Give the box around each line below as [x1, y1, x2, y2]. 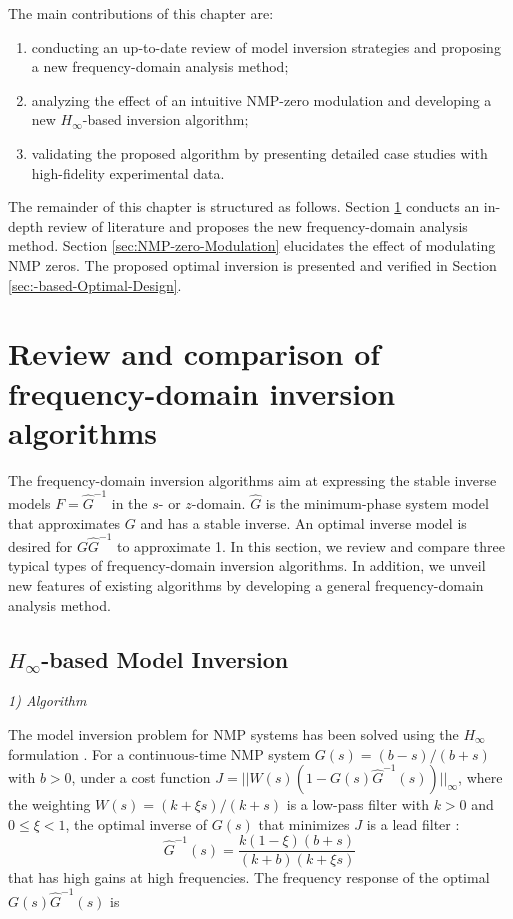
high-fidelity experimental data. [31, 162, 225, 183]
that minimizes [258, 813, 350, 834]
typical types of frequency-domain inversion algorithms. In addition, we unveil [8, 555, 486, 576]
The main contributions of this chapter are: [8, 3, 274, 23]
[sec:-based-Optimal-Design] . [8, 274, 182, 295]
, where [458, 767, 503, 788]
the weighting [8, 794, 91, 815]
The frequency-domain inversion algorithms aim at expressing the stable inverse [8, 469, 497, 490]
